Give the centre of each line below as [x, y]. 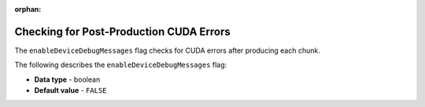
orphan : [28, 9]
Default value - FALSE [70, 90]
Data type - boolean [67, 79]
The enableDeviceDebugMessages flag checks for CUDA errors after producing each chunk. [167, 50]
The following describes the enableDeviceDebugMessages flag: [121, 65]
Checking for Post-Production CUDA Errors [123, 31]
